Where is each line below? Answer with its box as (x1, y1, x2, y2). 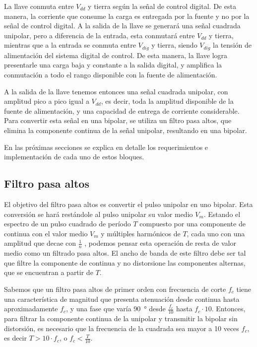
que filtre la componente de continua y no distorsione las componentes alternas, (4, 257, 246, 268)
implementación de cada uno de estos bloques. (4, 151, 144, 162)
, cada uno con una (187, 228, 245, 238)
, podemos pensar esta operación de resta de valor (84, 238, 236, 248)
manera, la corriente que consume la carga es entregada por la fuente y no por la (4, 10, 250, 21)
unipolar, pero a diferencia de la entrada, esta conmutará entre (4, 30, 195, 40)
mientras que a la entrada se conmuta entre (4, 40, 136, 50)
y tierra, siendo (151, 40, 197, 50)
